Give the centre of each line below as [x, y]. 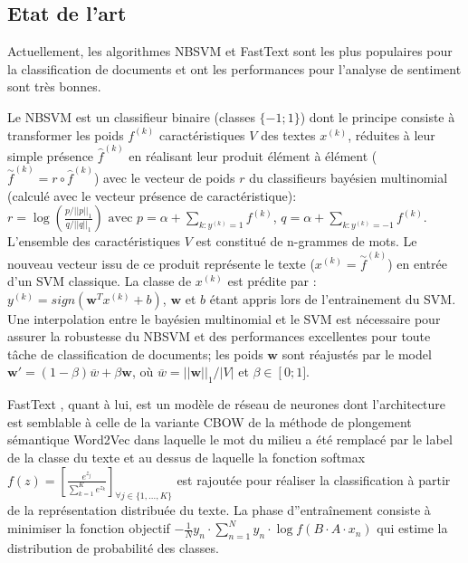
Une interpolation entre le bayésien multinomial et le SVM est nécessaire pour [224, 318]
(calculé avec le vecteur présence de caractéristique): [152, 195]
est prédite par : [272, 281]
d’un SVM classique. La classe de [100, 281]
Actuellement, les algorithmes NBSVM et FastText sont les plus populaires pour [230, 51]
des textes [288, 134]
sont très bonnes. [54, 86]
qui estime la [412, 528]
